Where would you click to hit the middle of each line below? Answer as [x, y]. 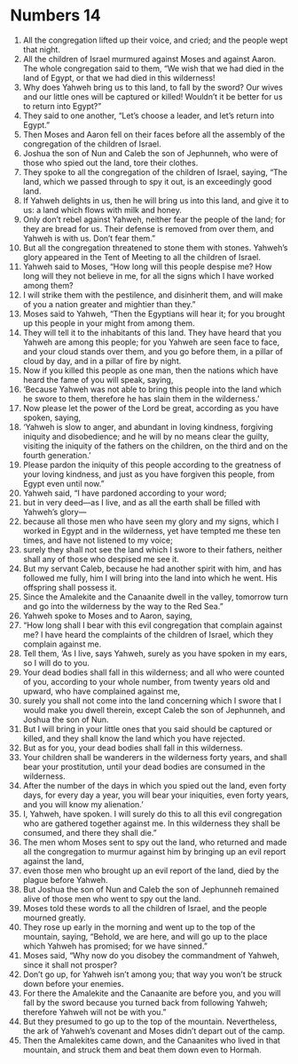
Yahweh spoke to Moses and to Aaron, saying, [108, 615]
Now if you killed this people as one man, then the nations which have [150, 370]
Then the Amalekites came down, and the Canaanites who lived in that [151, 1040]
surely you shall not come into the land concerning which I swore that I [152, 700]
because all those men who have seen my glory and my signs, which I [151, 521]
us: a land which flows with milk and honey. [102, 210]
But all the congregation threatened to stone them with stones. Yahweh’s [155, 247]
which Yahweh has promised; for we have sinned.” [115, 946]
